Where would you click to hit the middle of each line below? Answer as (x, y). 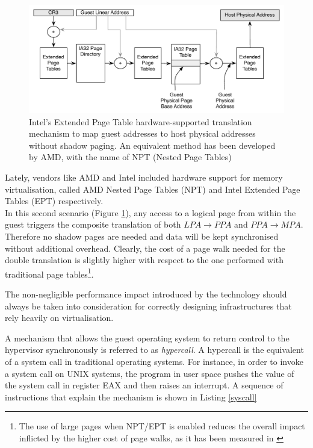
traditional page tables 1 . (49, 273)
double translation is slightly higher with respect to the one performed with (144, 260)
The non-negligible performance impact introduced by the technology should (146, 294)
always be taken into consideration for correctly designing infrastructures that (148, 306)
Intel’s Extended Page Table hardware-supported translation (141, 121)
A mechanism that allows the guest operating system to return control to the (147, 338)
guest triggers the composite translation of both (93, 224)
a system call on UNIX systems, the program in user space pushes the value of (150, 373)
